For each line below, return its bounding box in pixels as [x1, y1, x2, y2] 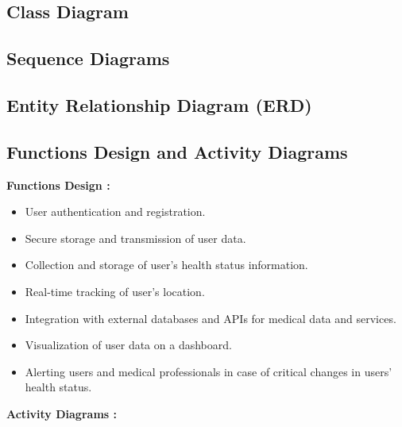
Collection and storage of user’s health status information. [25, 256, 308, 273]
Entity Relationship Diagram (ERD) [6, 92, 312, 117]
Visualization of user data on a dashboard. [25, 337, 232, 353]
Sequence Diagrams [6, 46, 170, 71]
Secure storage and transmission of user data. [25, 229, 246, 246]
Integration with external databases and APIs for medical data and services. [25, 310, 396, 326]
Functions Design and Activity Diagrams [6, 139, 348, 163]
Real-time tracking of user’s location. [25, 283, 205, 299]
